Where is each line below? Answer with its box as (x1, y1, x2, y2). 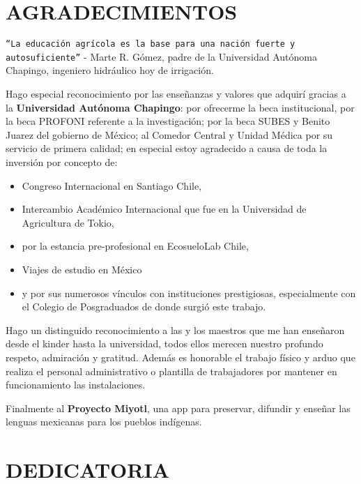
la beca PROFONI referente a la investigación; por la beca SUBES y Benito (6, 114, 330, 128)
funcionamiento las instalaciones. (6, 377, 146, 392)
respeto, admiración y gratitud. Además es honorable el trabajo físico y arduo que (6, 349, 355, 364)
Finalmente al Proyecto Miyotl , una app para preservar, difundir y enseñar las (6, 400, 351, 415)
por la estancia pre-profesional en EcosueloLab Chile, (22, 239, 249, 253)
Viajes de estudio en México (22, 262, 142, 276)
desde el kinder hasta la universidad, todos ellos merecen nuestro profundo (6, 336, 323, 351)
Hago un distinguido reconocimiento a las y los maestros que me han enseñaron (6, 322, 345, 337)
